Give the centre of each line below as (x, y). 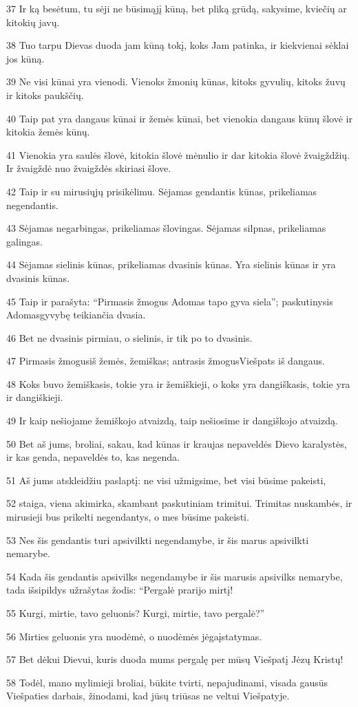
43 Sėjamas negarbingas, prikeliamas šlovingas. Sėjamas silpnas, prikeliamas (166, 228)
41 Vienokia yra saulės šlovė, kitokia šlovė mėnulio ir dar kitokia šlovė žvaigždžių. (178, 154)
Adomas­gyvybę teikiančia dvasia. (76, 315)
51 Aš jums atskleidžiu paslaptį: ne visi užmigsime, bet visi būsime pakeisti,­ (166, 480)
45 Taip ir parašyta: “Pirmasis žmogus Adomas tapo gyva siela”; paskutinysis (170, 301)
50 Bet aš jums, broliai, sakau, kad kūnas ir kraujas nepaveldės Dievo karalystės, (177, 443)
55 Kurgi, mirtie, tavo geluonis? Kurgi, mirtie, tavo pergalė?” (136, 613)
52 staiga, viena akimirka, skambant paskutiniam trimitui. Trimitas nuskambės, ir (179, 503)
